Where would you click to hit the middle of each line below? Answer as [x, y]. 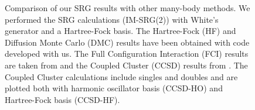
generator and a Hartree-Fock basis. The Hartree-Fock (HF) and [120, 31]
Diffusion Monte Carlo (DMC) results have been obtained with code [127, 42]
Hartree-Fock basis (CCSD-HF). [62, 99]
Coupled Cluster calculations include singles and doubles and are [121, 76]
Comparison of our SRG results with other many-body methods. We [127, 8]
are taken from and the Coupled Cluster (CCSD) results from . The [126, 65]
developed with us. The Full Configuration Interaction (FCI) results [127, 54]
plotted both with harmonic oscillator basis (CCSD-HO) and [114, 88]
